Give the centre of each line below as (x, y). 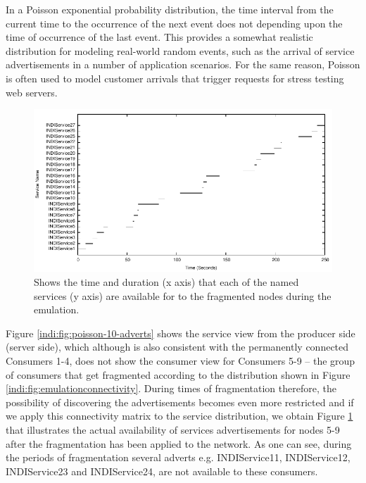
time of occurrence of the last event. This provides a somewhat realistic (159, 37)
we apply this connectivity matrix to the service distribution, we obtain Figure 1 (179, 416)
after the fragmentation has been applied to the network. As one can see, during (179, 443)
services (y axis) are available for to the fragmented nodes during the (183, 295)
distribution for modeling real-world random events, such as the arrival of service (180, 50)
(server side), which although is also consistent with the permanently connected (177, 347)
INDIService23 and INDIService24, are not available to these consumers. (162, 471)
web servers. (32, 92)
